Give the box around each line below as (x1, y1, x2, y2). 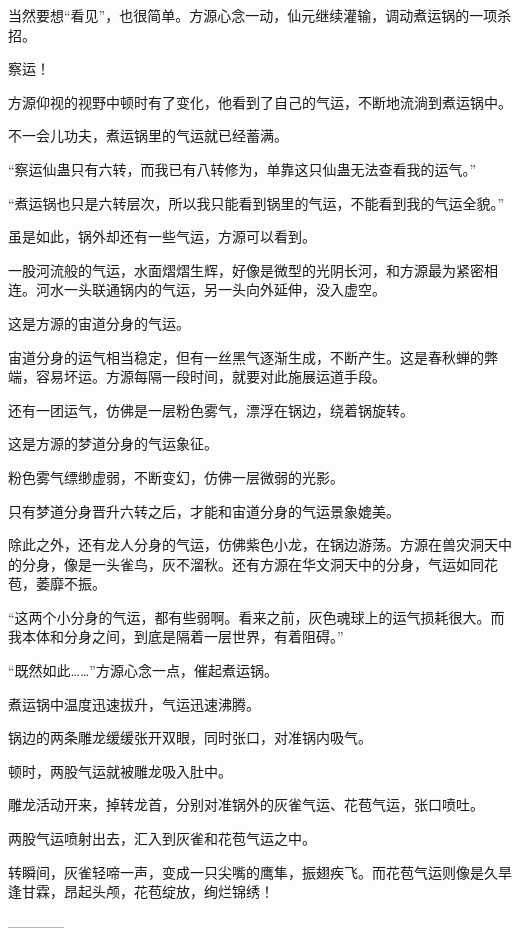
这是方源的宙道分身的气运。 (8, 312, 190, 333)
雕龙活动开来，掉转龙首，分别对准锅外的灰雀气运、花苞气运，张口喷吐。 (8, 794, 484, 815)
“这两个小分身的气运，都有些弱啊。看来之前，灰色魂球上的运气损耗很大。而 (8, 606, 505, 627)
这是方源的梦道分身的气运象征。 (8, 433, 218, 454)
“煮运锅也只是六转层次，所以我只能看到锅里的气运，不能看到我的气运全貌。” (8, 192, 505, 213)
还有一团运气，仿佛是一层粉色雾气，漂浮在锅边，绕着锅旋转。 (8, 399, 414, 420)
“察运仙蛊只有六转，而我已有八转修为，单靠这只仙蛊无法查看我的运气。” (8, 158, 477, 179)
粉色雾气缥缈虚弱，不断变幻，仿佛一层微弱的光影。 (8, 466, 344, 487)
